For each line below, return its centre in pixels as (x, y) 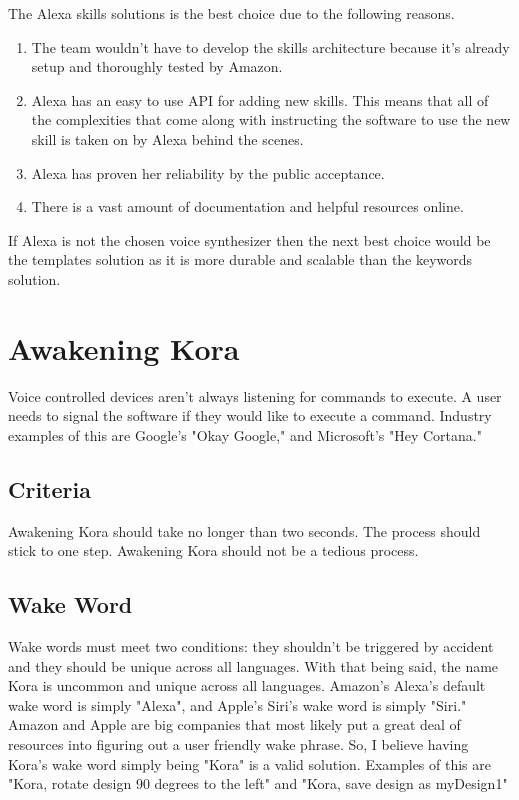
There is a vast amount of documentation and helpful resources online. (247, 206)
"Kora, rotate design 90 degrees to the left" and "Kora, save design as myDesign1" (258, 783)
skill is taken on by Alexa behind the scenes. (167, 138)
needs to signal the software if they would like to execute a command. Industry (250, 415)
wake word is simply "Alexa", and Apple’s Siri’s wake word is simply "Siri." (237, 704)
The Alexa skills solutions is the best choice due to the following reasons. (231, 13)
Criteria (49, 488)
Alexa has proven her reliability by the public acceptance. (208, 172)
